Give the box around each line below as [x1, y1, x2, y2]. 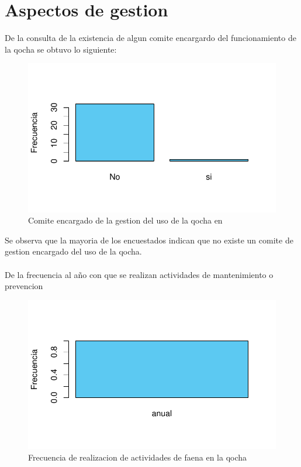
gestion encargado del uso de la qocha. [5, 245, 142, 257]
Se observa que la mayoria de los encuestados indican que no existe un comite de [5, 233, 293, 246]
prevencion [5, 280, 43, 292]
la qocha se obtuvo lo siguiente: [5, 43, 117, 55]
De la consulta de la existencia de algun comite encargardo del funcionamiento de [5, 32, 296, 44]
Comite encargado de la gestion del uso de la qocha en [28, 214, 223, 226]
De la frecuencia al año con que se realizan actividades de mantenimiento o [5, 268, 274, 280]
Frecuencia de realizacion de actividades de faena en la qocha [28, 451, 247, 463]
